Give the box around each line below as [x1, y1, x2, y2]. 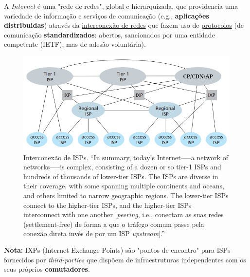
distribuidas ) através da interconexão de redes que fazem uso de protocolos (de [4, 20, 244, 30]
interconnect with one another [23, 209, 113, 220]
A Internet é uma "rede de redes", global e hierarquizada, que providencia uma [4, 1, 238, 11]
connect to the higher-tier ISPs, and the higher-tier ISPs [23, 200, 192, 210]
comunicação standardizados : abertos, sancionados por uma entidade [4, 29, 215, 39]
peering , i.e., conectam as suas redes [117, 209, 224, 220]
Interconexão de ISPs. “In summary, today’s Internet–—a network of [23, 152, 228, 162]
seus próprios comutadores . [4, 264, 90, 274]
